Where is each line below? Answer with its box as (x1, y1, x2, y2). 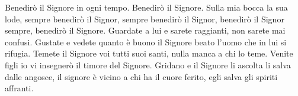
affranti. (5, 82, 34, 94)
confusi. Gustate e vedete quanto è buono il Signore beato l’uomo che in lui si (5, 35, 287, 48)
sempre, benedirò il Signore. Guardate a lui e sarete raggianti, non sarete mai (5, 24, 286, 37)
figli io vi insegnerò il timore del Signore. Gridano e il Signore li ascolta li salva (5, 58, 291, 71)
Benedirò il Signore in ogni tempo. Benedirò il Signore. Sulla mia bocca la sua (5, 1, 288, 13)
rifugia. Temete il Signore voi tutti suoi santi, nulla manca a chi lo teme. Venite (5, 47, 293, 59)
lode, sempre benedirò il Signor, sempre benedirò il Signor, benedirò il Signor (5, 12, 284, 25)
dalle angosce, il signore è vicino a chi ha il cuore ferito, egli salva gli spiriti (5, 70, 278, 82)
